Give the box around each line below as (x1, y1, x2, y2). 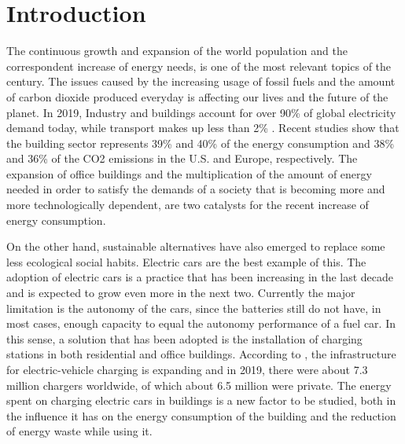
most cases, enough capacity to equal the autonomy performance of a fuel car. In (6, 315, 396, 332)
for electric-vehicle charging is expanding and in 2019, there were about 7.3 (6, 361, 368, 377)
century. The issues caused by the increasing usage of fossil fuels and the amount (6, 73, 396, 90)
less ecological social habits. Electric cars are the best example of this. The (6, 253, 366, 270)
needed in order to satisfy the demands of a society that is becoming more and (6, 181, 385, 197)
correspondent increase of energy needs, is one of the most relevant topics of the (6, 57, 392, 74)
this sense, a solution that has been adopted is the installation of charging (6, 330, 363, 347)
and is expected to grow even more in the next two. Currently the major (6, 284, 355, 301)
